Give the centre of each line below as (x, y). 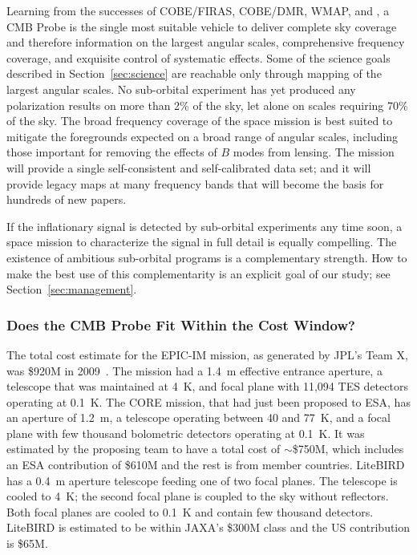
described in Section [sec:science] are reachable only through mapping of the (194, 73)
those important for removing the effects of (112, 152)
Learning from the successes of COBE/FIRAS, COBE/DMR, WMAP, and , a (198, 10)
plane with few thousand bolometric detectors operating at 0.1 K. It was (186, 433)
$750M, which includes (348, 449)
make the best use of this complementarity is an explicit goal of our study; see (198, 273)
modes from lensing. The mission (314, 152)
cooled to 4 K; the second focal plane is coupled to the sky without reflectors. (198, 496)
